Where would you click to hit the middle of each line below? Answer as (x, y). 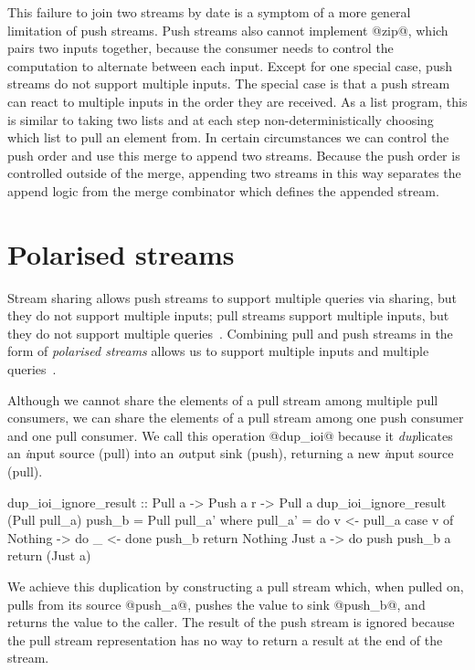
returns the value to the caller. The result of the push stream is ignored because (231, 622)
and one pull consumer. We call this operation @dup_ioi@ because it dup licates (230, 435)
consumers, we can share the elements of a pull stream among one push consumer (236, 418)
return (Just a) (49, 555)
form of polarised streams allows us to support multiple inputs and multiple (218, 351)
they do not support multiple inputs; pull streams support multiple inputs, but (228, 315)
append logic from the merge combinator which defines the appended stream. (223, 190)
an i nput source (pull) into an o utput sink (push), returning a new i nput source (231, 453)
